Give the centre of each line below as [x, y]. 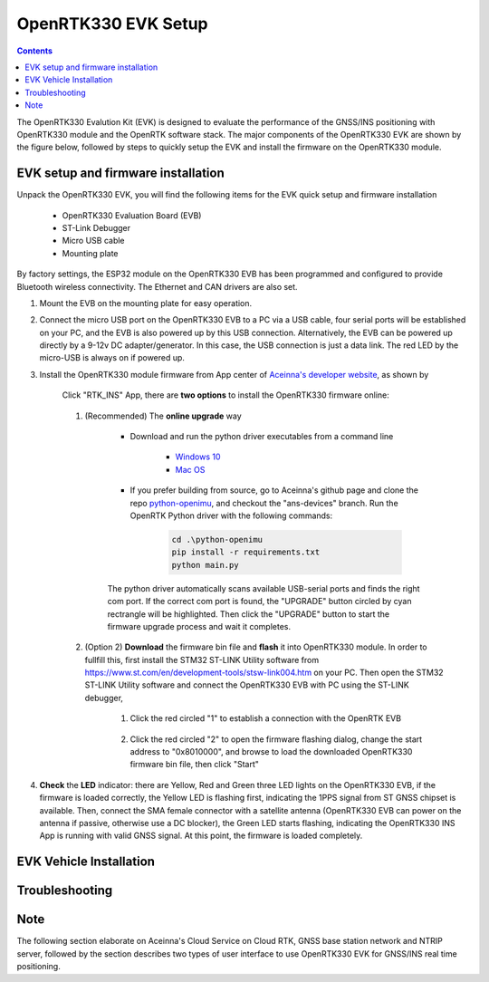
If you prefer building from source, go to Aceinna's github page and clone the [274, 490]
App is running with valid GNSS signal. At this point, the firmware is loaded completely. [201, 836]
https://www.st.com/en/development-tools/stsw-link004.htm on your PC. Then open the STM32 [264, 673]
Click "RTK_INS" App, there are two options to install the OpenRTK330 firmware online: [225, 395]
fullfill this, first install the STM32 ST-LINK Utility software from [202, 659]
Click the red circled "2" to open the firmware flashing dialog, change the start [276, 739]
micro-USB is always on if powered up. [112, 358]
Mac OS [190, 469]
